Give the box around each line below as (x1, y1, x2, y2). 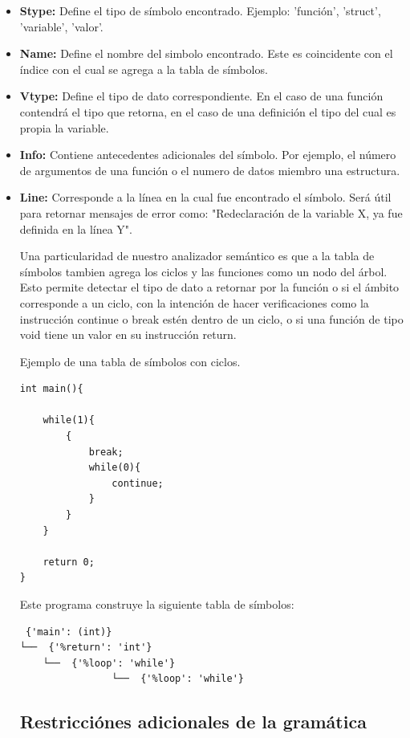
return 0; (43, 556, 95, 568)
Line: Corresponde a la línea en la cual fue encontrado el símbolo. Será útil (19, 189, 392, 206)
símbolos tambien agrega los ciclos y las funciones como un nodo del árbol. (19, 263, 388, 279)
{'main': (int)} (25, 626, 112, 638)
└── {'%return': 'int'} (19, 642, 152, 654)
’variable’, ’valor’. (19, 18, 104, 35)
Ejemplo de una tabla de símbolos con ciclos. (19, 353, 241, 369)
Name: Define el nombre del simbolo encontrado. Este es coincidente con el (19, 45, 393, 62)
